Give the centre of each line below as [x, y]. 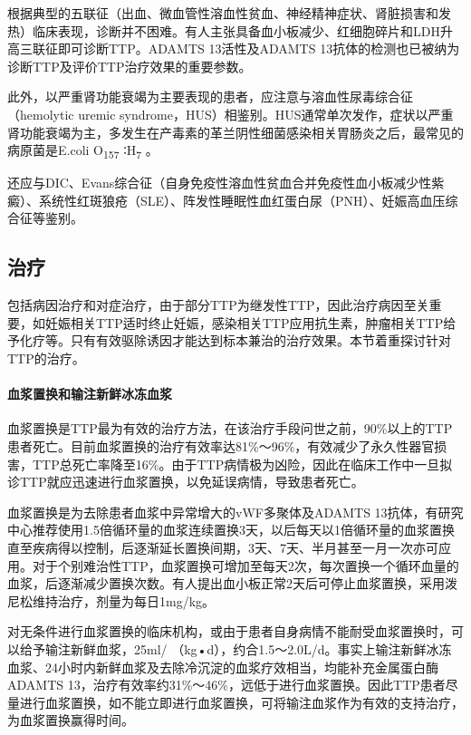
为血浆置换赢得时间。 [71, 720]
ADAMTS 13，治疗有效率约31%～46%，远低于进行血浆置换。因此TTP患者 [226, 685]
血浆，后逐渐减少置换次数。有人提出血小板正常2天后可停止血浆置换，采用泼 [232, 583]
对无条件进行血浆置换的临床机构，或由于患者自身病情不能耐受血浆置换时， [229, 631]
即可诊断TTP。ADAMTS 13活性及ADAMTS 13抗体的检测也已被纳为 [259, 48]
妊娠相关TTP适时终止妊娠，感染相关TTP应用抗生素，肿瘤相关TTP [244, 322]
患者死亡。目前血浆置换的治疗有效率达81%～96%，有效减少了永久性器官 [221, 446]
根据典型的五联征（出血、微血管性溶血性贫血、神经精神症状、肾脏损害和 [223, 13]
